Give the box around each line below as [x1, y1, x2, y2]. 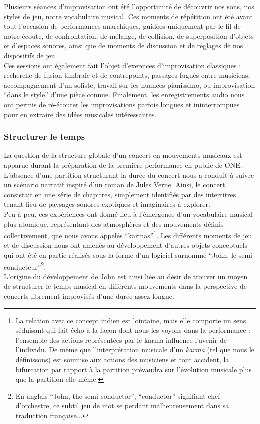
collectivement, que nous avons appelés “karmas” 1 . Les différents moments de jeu [4, 229, 252, 240]
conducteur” [4, 261, 41, 272]
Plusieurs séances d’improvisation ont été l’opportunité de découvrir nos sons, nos [4, 1, 254, 11]
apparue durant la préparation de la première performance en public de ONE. [4, 159, 242, 170]
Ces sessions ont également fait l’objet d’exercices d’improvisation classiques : [4, 60, 241, 70]
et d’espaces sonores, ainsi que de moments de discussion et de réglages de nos [4, 40, 243, 51]
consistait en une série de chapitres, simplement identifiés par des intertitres [4, 189, 236, 199]
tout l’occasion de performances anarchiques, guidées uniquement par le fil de [4, 21, 241, 31]
